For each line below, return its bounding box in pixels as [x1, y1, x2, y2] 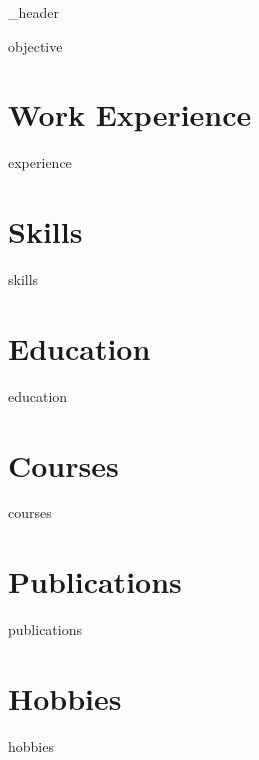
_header [8, 2, 59, 22]
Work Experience [8, 94, 252, 135]
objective [8, 35, 63, 56]
